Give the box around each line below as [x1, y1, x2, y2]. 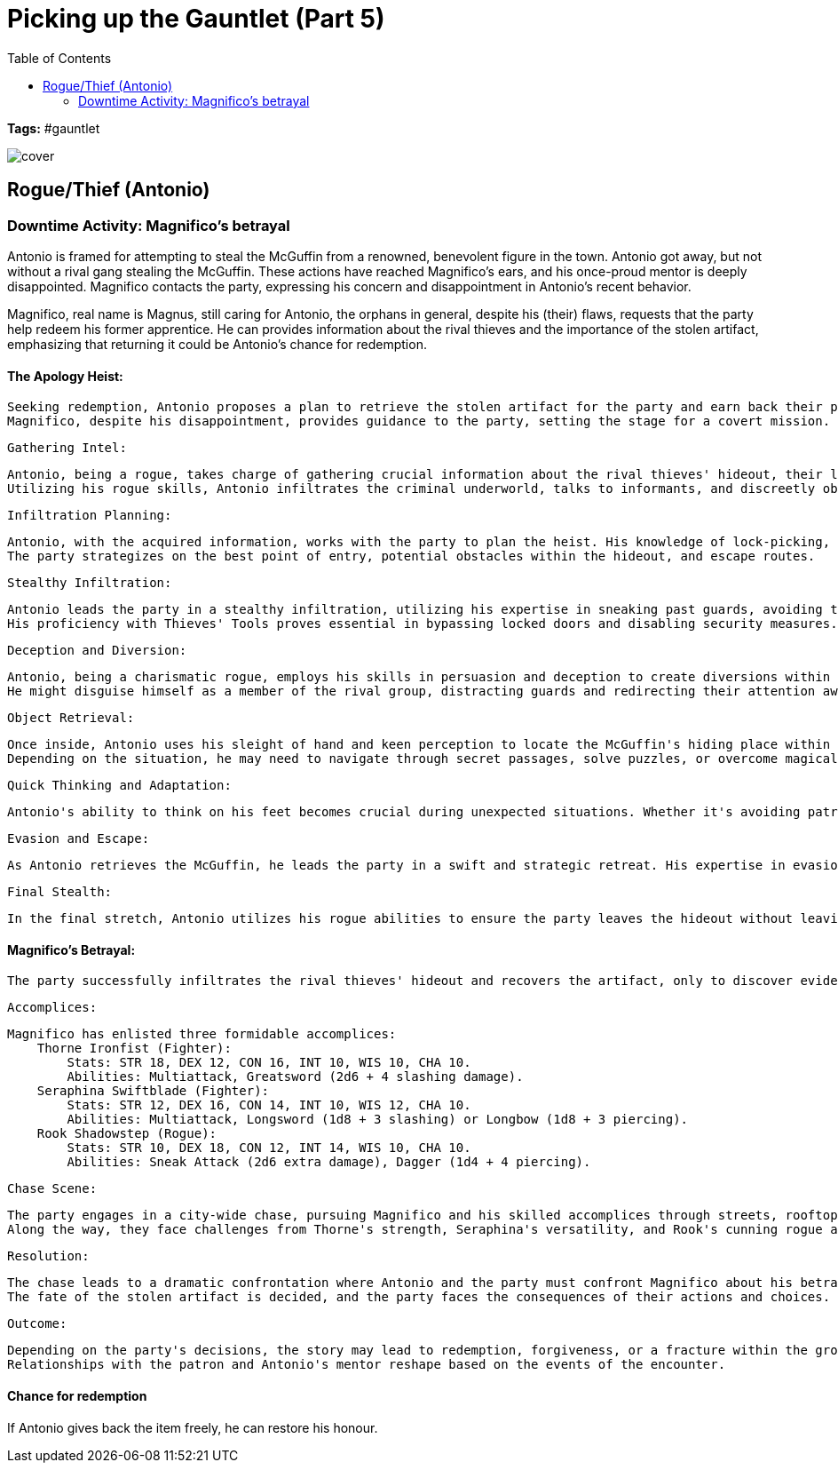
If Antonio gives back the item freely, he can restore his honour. [7, 1419, 378, 1435]
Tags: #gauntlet [7, 120, 100, 136]
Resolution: [7, 1249, 90, 1264]
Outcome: [7, 1316, 67, 1331]
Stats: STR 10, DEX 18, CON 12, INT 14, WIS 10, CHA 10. [67, 1140, 471, 1156]
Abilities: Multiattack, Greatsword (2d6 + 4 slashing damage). [67, 1069, 524, 1085]
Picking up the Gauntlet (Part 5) [7, 4, 385, 34]
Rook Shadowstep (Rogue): [36, 1126, 217, 1141]
